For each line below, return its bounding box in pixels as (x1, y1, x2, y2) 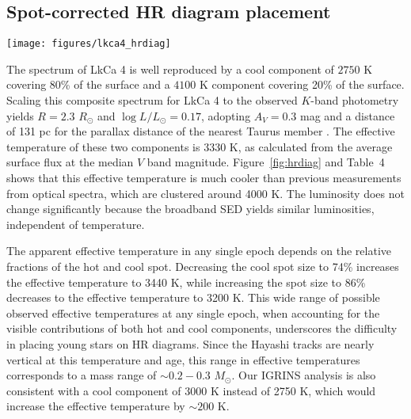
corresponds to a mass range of (6, 367, 157, 383)
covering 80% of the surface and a (6, 76, 170, 93)
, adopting (200, 107, 251, 124)
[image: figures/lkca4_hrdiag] (6, 38, 171, 50)
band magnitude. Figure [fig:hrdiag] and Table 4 (147, 154, 385, 170)
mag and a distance (300, 107, 395, 124)
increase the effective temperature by (6, 398, 185, 414)
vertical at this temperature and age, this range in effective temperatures (6, 351, 360, 368)
